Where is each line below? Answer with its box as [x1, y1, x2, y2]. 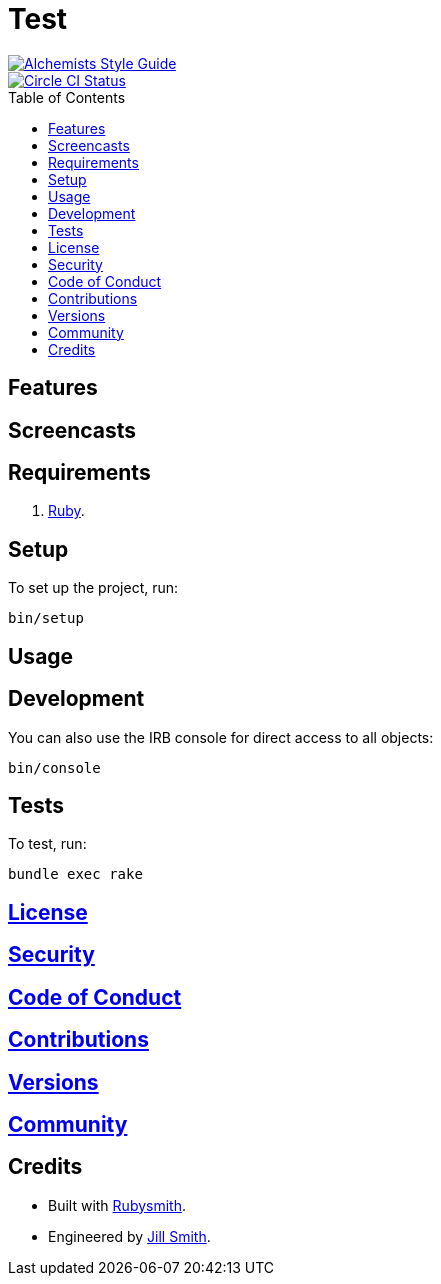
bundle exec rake [8, 866, 143, 883]
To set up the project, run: [8, 579, 179, 597]
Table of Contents [8, 88, 126, 106]
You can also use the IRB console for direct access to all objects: [8, 728, 434, 746]
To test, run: [8, 835, 87, 853]
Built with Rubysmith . [48, 1196, 186, 1214]
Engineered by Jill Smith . [48, 1227, 211, 1245]
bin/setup [8, 610, 84, 627]
